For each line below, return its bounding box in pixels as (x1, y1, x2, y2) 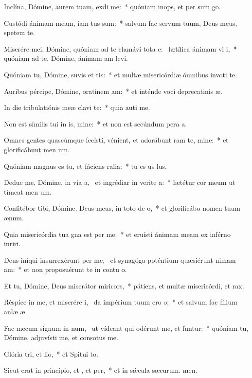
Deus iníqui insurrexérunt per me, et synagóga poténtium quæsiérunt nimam (4, 254, 236, 265)
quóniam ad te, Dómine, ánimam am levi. (4, 53, 128, 63)
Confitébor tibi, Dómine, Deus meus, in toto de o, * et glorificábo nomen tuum (4, 203, 240, 213)
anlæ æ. (4, 306, 27, 317)
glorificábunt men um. (4, 144, 70, 154)
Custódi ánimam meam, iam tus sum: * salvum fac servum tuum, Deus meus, (4, 18, 237, 28)
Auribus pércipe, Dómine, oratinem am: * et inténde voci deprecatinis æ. (4, 86, 222, 96)
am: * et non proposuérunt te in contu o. (4, 264, 127, 274)
